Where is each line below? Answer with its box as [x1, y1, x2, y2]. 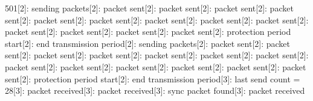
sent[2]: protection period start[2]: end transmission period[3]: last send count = [5, 72, 300, 85]
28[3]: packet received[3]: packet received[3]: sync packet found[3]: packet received [5, 84, 305, 97]
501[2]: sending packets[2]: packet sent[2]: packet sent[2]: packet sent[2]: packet [5, 2, 294, 14]
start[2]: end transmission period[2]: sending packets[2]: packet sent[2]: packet [5, 37, 290, 49]
